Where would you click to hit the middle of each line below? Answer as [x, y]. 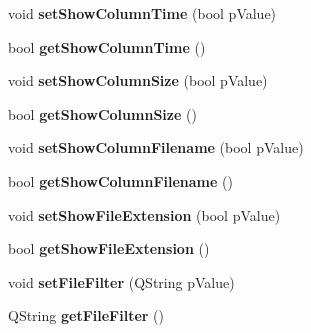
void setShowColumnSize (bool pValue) [138, 80]
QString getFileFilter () [86, 315]
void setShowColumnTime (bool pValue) [142, 13]
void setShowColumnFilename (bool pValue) [156, 147]
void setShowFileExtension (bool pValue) [144, 214]
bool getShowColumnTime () [107, 46]
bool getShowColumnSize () [102, 113]
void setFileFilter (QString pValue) [121, 281]
